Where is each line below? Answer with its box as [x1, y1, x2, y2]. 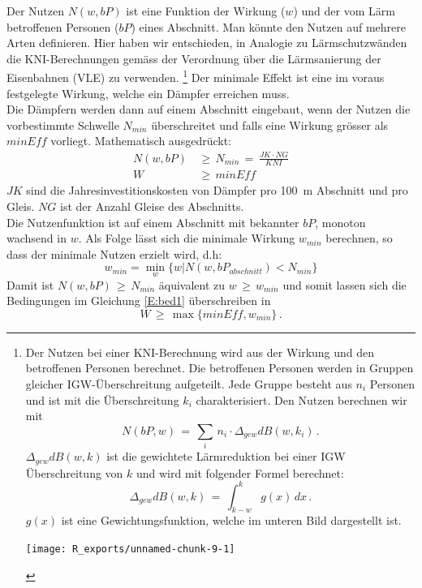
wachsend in [6, 230, 67, 247]
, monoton [315, 213, 366, 230]
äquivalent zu [158, 276, 226, 293]
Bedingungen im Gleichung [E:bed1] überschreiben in [6, 292, 271, 309]
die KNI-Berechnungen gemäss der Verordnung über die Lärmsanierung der [6, 49, 381, 67]
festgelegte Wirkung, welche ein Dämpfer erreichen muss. [6, 84, 290, 101]
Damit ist [6, 276, 54, 293]
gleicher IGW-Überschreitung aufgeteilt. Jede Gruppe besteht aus [25, 375, 352, 392]
